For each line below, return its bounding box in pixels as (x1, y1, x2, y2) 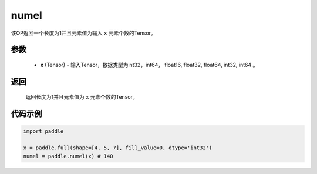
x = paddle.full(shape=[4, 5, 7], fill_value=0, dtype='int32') (23, 145, 213, 151)
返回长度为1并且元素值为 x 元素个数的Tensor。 (25, 93, 138, 101)
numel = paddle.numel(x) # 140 (23, 153, 114, 159)
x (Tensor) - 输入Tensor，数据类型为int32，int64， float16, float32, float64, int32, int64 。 (40, 61, 258, 68)
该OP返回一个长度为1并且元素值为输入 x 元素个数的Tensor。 (11, 29, 157, 36)
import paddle (23, 128, 64, 135)
